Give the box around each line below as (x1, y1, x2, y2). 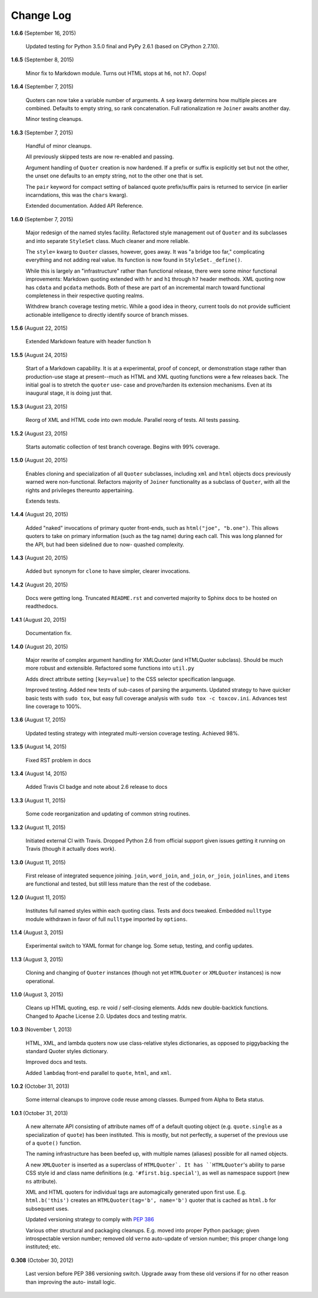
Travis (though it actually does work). (25, 845, 116, 853)
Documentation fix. (25, 630, 72, 637)
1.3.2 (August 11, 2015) (11, 824, 66, 831)
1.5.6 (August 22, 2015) (11, 324, 68, 332)
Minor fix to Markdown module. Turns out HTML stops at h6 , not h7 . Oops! (25, 70, 207, 77)
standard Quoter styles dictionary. (25, 1047, 108, 1054)
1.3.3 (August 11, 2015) (11, 796, 66, 804)
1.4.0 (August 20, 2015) (11, 643, 68, 650)
